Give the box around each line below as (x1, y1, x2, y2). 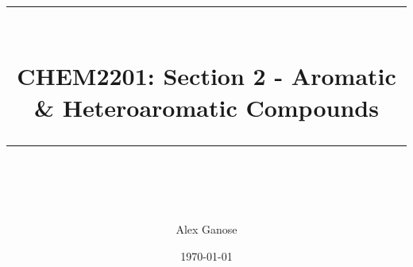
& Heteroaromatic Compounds (34, 91, 379, 123)
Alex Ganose (176, 220, 237, 237)
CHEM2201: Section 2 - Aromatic (17, 60, 396, 92)
